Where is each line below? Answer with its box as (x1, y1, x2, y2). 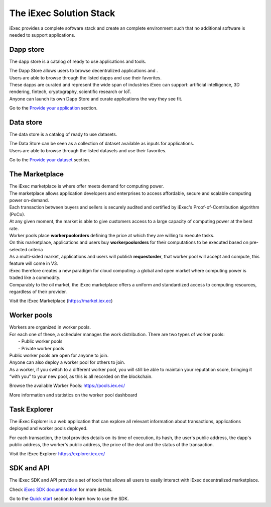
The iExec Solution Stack (9, 8, 115, 19)
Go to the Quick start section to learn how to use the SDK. (9, 495, 129, 501)
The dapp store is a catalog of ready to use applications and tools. (9, 58, 147, 64)
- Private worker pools (18, 345, 65, 351)
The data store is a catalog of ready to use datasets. (9, 131, 117, 138)
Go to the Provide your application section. (9, 105, 98, 111)
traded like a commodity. (9, 274, 61, 281)
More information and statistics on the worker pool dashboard (9, 392, 138, 398)
